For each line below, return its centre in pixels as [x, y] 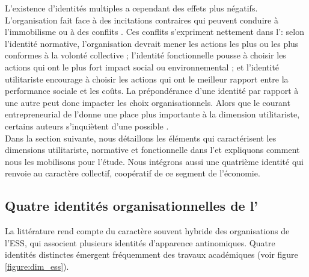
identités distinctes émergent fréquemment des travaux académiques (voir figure [151, 254]
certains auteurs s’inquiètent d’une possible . [87, 126]
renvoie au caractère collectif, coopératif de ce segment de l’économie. [133, 173]
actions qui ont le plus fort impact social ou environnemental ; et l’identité [142, 67]
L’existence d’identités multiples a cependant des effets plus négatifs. [131, 8]
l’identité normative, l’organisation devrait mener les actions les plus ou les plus [152, 43]
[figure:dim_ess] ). [37, 266]
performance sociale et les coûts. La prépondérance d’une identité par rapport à [152, 91]
